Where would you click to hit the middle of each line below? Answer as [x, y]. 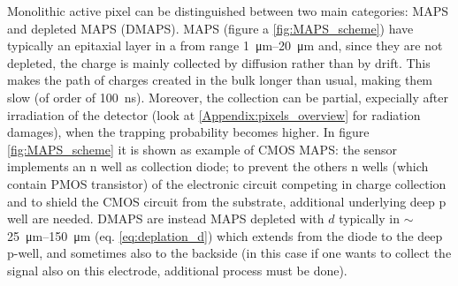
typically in [369, 218]
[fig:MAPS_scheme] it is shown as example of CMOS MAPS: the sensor [202, 149]
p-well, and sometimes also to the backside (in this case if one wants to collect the [229, 253]
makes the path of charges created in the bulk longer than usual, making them [220, 80]
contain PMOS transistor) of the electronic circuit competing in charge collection [227, 183]
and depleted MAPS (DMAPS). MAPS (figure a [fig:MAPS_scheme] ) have [210, 28]
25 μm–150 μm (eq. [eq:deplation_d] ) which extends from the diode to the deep [225, 235]
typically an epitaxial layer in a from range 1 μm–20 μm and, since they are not [225, 45]
